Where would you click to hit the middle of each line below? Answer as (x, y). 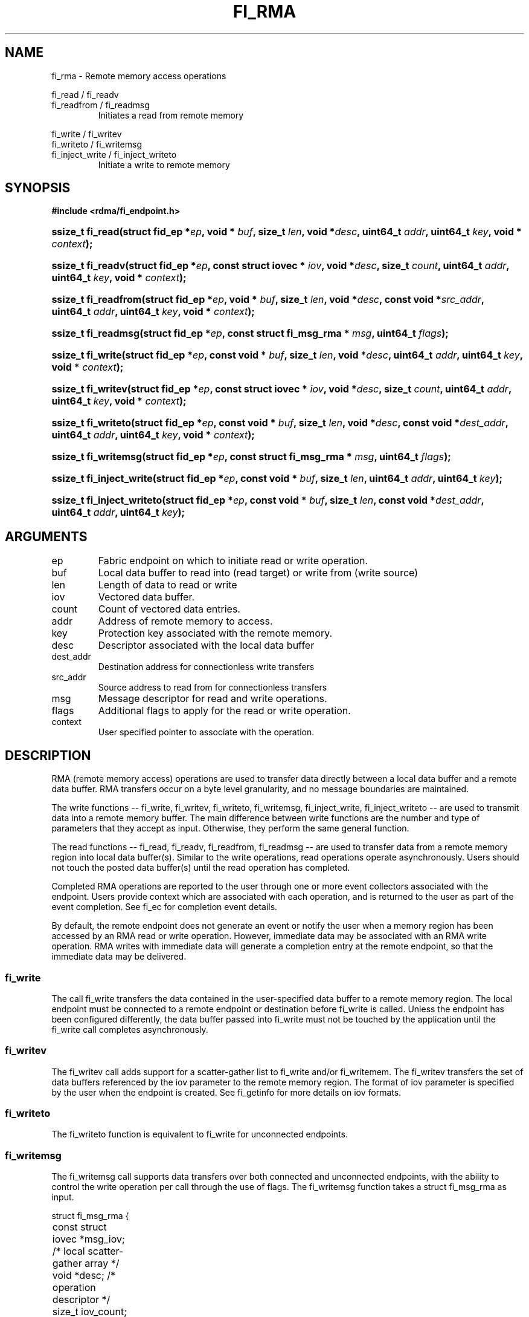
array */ (102, 1263)
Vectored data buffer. (146, 597)
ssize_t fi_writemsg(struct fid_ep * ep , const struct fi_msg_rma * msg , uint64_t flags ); (251, 457)
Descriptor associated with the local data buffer (206, 645)
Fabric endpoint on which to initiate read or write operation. (233, 561)
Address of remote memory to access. (185, 621)
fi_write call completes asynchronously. (130, 1029)
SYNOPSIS (38, 188)
